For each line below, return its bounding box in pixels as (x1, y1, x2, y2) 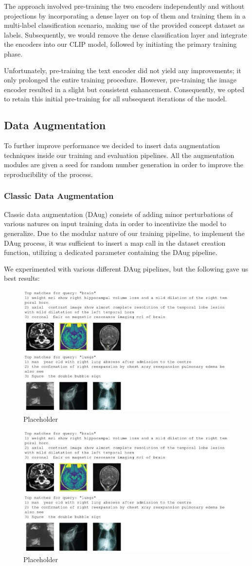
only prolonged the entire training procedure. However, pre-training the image (4, 75, 236, 85)
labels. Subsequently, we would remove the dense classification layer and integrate (4, 29, 247, 39)
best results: (4, 273, 40, 283)
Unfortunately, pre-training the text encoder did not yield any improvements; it (4, 65, 241, 75)
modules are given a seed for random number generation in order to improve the (4, 159, 244, 170)
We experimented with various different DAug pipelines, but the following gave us (4, 263, 248, 273)
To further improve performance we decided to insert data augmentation (4, 140, 220, 151)
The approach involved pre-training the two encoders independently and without (4, 1, 245, 11)
